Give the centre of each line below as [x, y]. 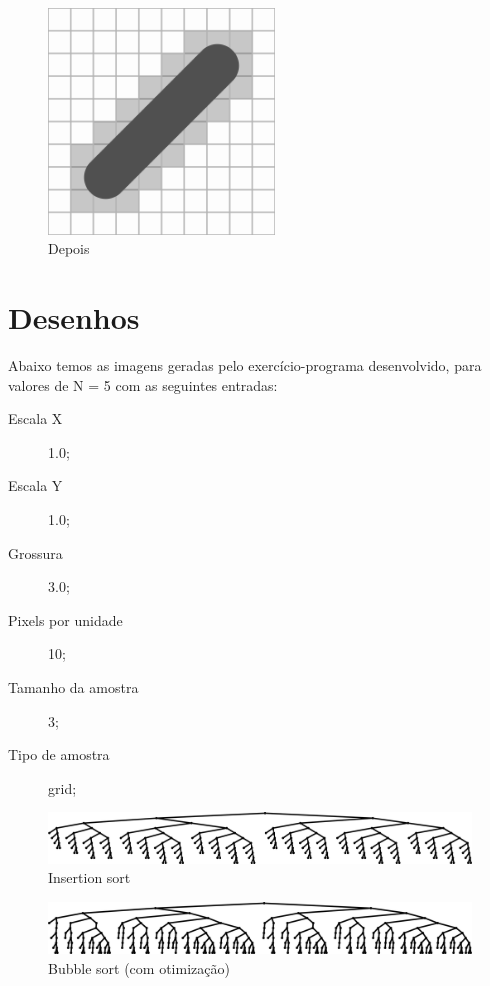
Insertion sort [89, 877]
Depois [69, 248]
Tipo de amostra [59, 754]
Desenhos [74, 317]
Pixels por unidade [65, 619]
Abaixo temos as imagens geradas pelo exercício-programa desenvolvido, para [245, 365]
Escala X [35, 418]
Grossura [35, 552]
